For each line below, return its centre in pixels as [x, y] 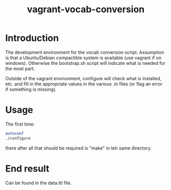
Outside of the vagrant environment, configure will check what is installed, [83, 78]
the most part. [20, 68]
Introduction [32, 38]
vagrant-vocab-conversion [86, 9]
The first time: [20, 124]
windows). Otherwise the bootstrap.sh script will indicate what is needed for [86, 63]
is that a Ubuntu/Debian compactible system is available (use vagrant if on [83, 58]
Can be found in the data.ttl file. [39, 183]
